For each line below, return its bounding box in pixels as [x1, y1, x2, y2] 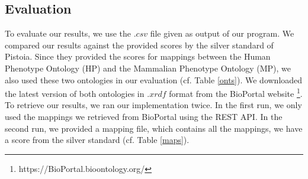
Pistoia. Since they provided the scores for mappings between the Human [5, 50, 271, 63]
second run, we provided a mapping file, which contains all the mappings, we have [5, 122, 303, 134]
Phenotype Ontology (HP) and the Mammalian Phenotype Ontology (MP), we [5, 61, 291, 74]
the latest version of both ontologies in [5, 87, 145, 99]
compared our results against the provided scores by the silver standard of [5, 38, 274, 51]
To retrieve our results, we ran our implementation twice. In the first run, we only [5, 99, 302, 111]
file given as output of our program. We [150, 27, 294, 40]
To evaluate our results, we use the [5, 27, 131, 40]
